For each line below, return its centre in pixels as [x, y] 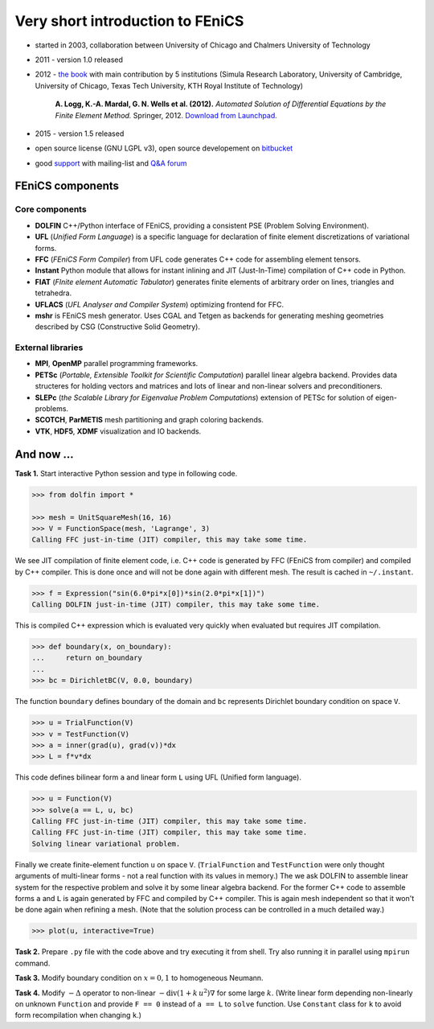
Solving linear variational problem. [106, 844]
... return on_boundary [87, 658]
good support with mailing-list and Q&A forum [111, 163]
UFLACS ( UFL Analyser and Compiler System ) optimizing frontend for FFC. [160, 304]
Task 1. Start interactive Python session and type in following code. [126, 473]
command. [33, 963]
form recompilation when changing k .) [78, 1015]
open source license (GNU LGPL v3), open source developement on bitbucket [164, 148]
